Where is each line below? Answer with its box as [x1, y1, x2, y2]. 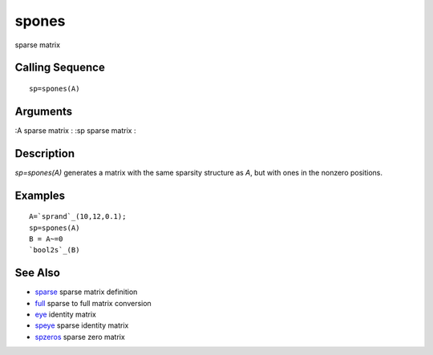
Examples [14, 188, 66, 202]
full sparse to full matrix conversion [34, 298, 152, 308]
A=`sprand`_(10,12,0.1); [29, 212, 127, 221]
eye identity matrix [34, 309, 96, 320]
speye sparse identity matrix [34, 321, 129, 330]
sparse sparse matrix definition [34, 287, 138, 297]
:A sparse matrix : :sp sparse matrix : [14, 125, 136, 135]
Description [14, 147, 75, 160]
